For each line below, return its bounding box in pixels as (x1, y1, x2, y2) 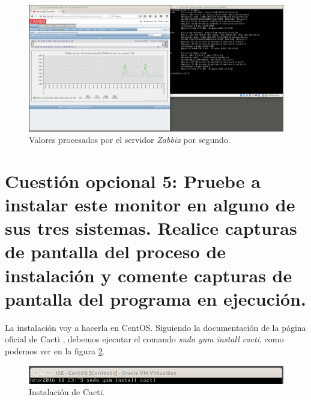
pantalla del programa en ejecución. (5, 286, 306, 311)
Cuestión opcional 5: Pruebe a (5, 168, 261, 193)
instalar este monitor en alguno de (5, 192, 295, 217)
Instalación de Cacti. (29, 386, 105, 398)
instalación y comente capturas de (5, 262, 292, 287)
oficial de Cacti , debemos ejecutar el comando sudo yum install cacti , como (5, 333, 284, 345)
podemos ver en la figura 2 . (5, 344, 105, 357)
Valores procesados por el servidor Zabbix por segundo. (29, 133, 231, 146)
